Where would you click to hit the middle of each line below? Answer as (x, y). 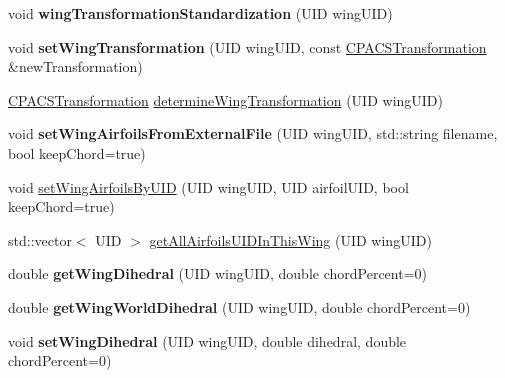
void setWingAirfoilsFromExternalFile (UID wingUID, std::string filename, (253, 133)
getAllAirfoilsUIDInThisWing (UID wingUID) (290, 239)
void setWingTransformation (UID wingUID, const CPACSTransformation (247, 46)
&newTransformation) (75, 66)
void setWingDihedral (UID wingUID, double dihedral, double (207, 340)
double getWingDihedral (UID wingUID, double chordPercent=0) (218, 273)
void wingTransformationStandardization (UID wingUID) (200, 13)
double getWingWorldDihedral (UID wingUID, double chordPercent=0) (239, 306)
